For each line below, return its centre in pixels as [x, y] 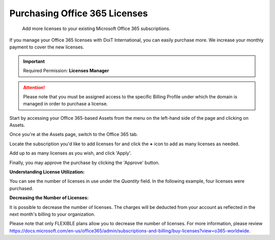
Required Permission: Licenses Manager [66, 71]
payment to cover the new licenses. [47, 47]
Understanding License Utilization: [47, 172]
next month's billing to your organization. [52, 214]
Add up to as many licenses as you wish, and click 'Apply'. [71, 153]
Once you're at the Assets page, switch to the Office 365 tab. [74, 135]
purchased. [21, 188]
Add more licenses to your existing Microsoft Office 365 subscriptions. [96, 29]
